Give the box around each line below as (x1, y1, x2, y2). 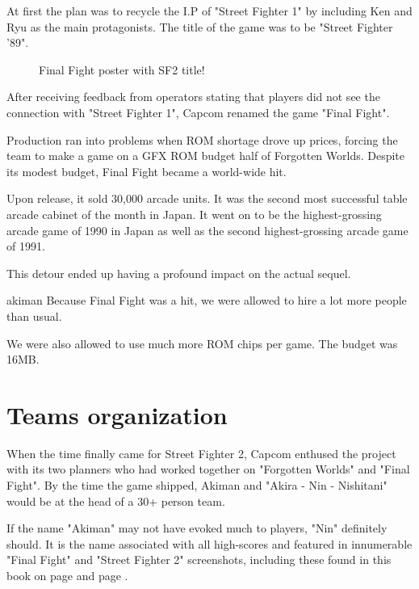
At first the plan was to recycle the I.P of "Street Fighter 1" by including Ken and (6, 2, 413, 19)
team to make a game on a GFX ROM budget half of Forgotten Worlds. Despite (6, 147, 405, 164)
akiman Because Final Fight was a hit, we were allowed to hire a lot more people (6, 292, 407, 309)
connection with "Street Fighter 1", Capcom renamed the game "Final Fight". (6, 103, 390, 120)
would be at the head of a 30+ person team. (6, 492, 225, 509)
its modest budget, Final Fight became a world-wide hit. (6, 162, 287, 179)
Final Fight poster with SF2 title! (39, 61, 205, 78)
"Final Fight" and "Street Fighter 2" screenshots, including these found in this (6, 551, 392, 568)
